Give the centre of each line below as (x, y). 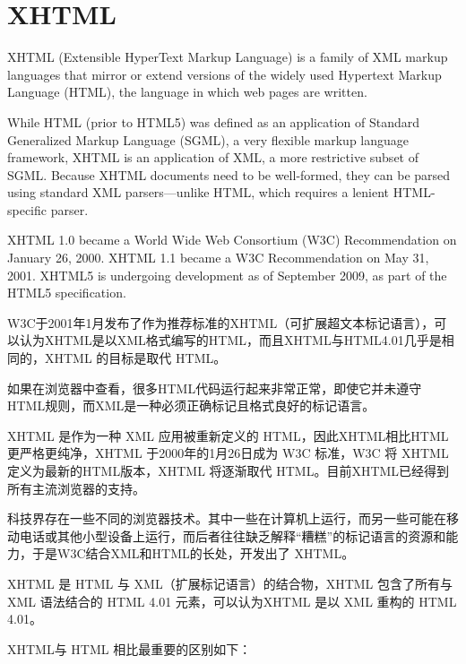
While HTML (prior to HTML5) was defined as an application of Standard (213, 121)
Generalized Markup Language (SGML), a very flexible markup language (208, 139)
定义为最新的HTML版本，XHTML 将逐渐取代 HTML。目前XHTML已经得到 (229, 470)
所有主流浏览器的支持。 (76, 488)
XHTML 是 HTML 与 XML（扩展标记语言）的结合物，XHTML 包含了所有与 (230, 583)
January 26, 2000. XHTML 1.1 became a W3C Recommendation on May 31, (218, 258)
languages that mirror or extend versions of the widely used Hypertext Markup (224, 74)
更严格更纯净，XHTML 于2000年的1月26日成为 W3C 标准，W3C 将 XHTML (228, 453)
